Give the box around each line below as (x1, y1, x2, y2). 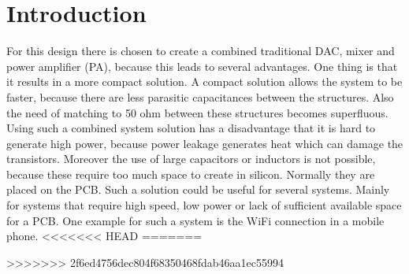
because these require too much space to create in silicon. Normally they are (6, 165, 375, 182)
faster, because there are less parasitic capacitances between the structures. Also (6, 88, 394, 105)
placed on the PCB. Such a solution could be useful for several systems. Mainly (6, 181, 390, 198)
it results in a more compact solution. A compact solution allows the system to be (6, 73, 403, 90)
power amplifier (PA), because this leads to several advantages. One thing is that (6, 57, 398, 74)
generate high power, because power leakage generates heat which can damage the (6, 135, 403, 151)
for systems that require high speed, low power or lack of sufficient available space (6, 197, 402, 213)
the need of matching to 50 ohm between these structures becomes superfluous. (6, 104, 389, 120)
